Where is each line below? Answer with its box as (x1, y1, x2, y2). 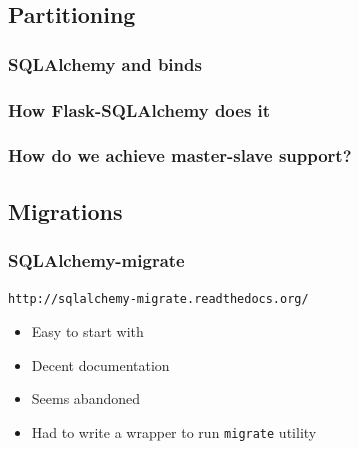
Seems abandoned (31, 388, 140, 409)
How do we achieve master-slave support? (8, 143, 352, 168)
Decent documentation (31, 354, 170, 375)
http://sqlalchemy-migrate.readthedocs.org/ (8, 292, 309, 307)
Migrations (8, 195, 123, 226)
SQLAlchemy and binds (8, 51, 202, 76)
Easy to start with (31, 320, 144, 341)
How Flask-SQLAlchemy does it (8, 97, 271, 122)
